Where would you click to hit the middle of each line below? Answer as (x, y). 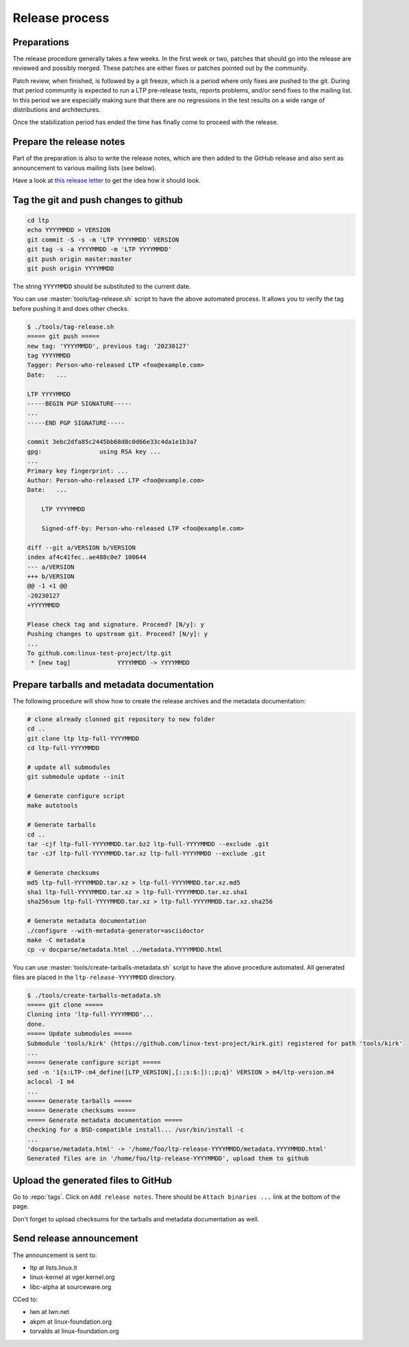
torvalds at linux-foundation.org (74, 1331)
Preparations (41, 42)
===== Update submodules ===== (80, 1034)
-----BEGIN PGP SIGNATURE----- (80, 403)
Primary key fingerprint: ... (78, 471)
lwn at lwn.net (50, 1312)
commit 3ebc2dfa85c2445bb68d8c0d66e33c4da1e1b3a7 (112, 442)
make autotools (52, 806)
